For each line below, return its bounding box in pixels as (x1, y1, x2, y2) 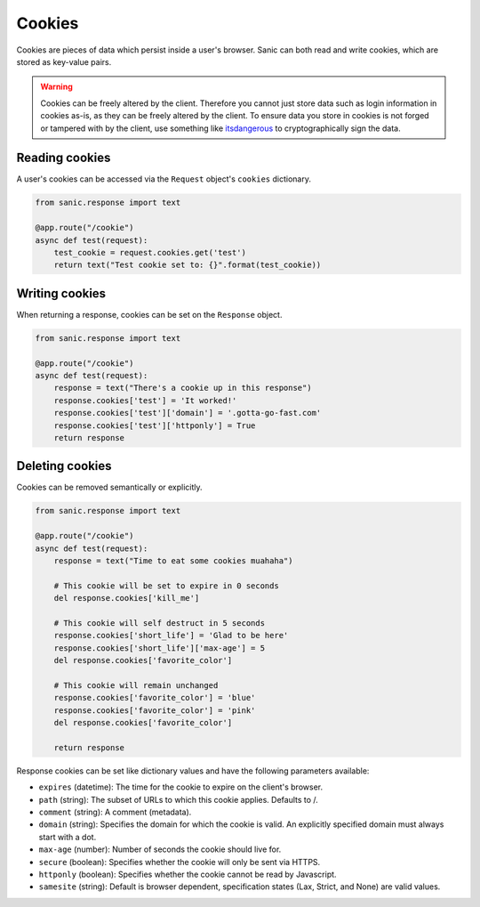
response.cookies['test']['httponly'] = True (53, 420, 256, 431)
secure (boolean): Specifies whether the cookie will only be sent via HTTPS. (38, 856, 321, 867)
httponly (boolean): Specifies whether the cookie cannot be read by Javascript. (38, 869, 337, 879)
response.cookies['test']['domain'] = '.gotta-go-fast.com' (53, 408, 322, 418)
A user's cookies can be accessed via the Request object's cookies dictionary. (16, 174, 311, 184)
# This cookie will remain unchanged (53, 680, 219, 690)
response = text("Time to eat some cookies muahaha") (53, 556, 293, 565)
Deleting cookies (16, 458, 112, 474)
